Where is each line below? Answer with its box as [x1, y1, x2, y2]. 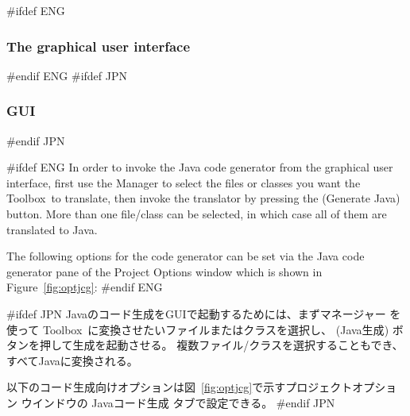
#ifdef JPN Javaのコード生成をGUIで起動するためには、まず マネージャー [6, 305, 386, 322]
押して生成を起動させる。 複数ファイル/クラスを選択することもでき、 [39, 337, 404, 353]
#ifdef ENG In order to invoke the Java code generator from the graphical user [6, 159, 393, 175]
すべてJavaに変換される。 [6, 352, 138, 368]
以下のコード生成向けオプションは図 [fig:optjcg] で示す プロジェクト [6, 379, 353, 395]
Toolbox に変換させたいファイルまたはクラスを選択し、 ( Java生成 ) [42, 321, 389, 337]
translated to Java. [6, 221, 98, 237]
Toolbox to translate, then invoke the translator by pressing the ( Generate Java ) [6, 190, 400, 206]
